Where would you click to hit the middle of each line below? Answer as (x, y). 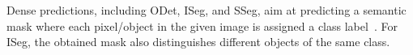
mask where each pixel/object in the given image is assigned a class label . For (202, 25)
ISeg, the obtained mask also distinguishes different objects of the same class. (198, 42)
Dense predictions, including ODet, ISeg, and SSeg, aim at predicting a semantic (206, 10)
